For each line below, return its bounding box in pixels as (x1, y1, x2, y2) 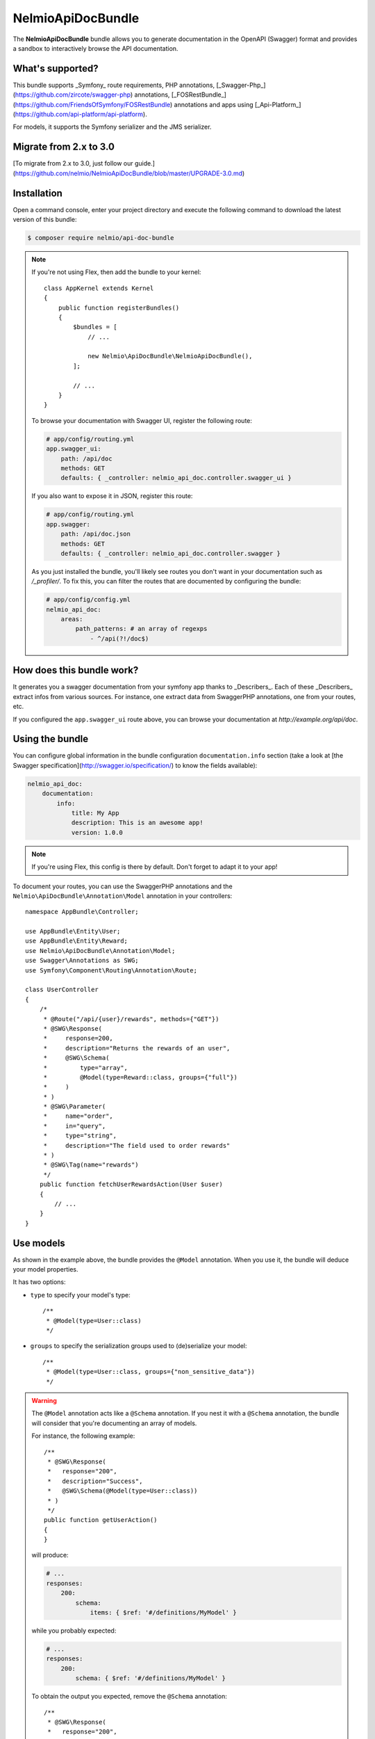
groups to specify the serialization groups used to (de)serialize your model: (30, 1342, 247, 1350)
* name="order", (43, 1112, 114, 1120)
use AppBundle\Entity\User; (25, 927, 121, 936)
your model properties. (12, 1265, 78, 1274)
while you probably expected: (31, 1626, 117, 1635)
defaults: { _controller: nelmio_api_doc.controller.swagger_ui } (60, 474, 292, 482)
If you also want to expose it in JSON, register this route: (31, 492, 193, 500)
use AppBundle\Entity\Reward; (25, 937, 128, 945)
